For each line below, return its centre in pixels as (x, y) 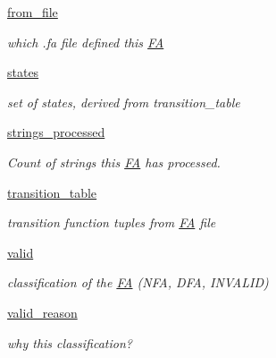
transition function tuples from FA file (112, 222)
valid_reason (42, 312)
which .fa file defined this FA (86, 42)
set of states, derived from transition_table (124, 102)
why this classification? (70, 342)
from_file (33, 12)
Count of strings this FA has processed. (114, 162)
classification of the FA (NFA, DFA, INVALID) (138, 282)
